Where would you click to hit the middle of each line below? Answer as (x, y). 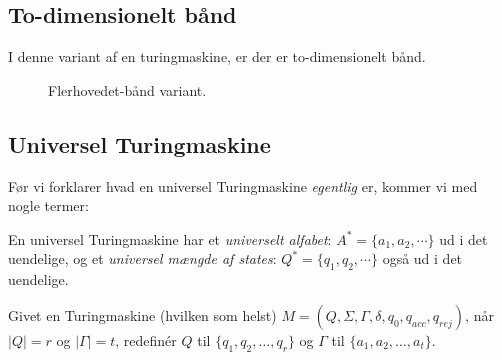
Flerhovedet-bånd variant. (127, 89)
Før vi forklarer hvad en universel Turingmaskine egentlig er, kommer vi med (243, 185)
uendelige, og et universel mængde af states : (142, 258)
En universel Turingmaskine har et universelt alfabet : (170, 238)
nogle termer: (48, 205)
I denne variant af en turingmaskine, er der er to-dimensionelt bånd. (217, 56)
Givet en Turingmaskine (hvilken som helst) (142, 314)
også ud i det (422, 258)
